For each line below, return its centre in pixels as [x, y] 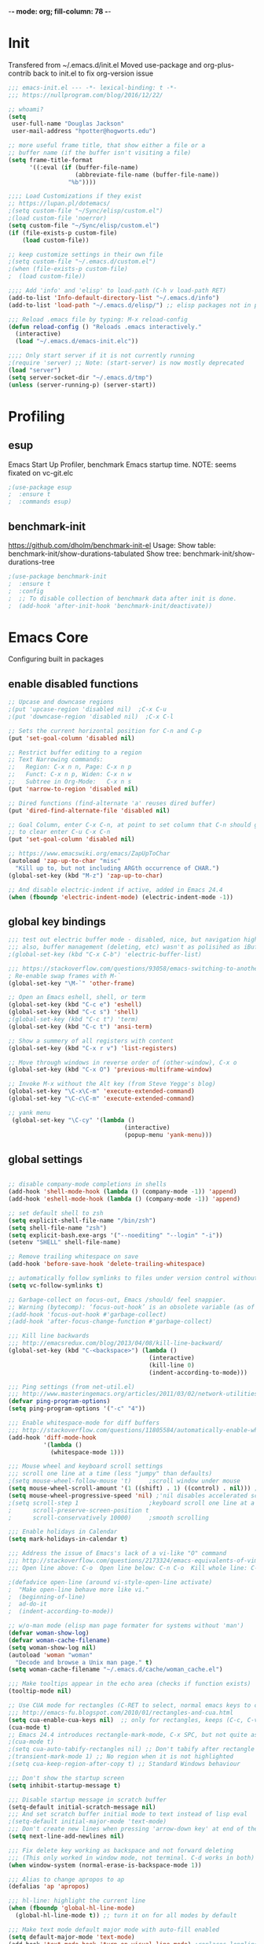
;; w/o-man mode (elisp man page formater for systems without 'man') [126, 1626]
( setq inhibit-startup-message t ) [65, 1785]
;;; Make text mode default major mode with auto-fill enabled [114, 1929]
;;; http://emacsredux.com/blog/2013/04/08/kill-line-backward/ [115, 1343]
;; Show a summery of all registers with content [91, 1041]
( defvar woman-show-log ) [49, 1633]
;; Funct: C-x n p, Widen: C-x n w [70, 775]
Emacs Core [48, 637]
